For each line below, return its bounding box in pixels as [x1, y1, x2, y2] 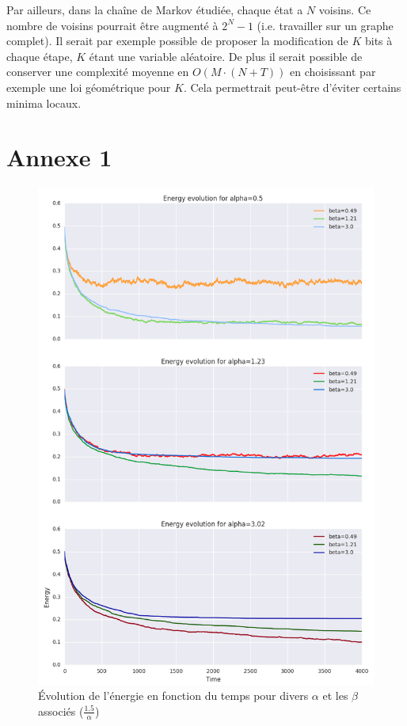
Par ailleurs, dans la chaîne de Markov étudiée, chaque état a [6, 2, 303, 17]
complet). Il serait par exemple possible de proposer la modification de [6, 32, 348, 49]
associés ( [38, 702, 84, 719]
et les [322, 687, 348, 704]
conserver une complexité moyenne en [6, 63, 189, 80]
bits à [364, 32, 393, 49]
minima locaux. [6, 94, 82, 111]
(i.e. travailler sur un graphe [257, 17, 394, 33]
